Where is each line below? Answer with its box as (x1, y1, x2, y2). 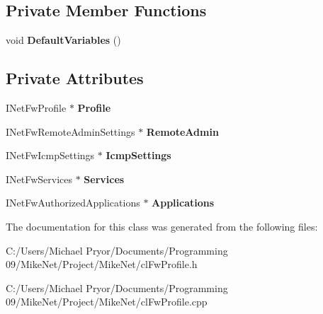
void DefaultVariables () (6, 33, 121, 47)
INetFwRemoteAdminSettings (6, 124, 135, 139)
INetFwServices (6, 171, 73, 186)
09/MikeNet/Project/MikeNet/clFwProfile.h (6, 257, 198, 272)
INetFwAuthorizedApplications (6, 195, 140, 210)
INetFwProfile (6, 100, 67, 115)
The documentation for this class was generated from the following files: (6, 219, 318, 233)
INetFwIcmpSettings (6, 148, 95, 163)
